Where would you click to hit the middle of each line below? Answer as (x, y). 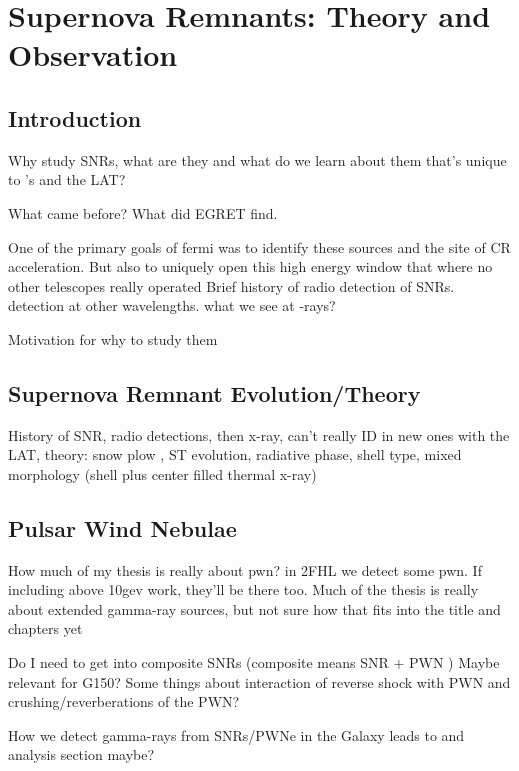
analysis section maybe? (81, 754)
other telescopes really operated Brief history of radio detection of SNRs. (231, 285)
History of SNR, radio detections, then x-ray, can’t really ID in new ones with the (259, 434)
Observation (93, 54)
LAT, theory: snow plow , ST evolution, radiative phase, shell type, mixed (235, 454)
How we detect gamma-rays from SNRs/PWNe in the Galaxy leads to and (236, 734)
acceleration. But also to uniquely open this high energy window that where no (250, 266)
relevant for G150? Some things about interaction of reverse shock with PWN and (259, 681)
